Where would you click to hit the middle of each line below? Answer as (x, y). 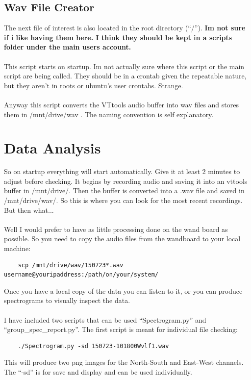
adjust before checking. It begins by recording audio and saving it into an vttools (126, 181)
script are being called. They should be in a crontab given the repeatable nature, (125, 76)
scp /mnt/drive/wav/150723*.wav (71, 265)
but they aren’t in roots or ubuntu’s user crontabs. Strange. (94, 85)
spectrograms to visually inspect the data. (67, 300)
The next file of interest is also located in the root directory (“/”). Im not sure (125, 28)
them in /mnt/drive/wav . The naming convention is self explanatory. (109, 114)
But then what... (29, 210)
